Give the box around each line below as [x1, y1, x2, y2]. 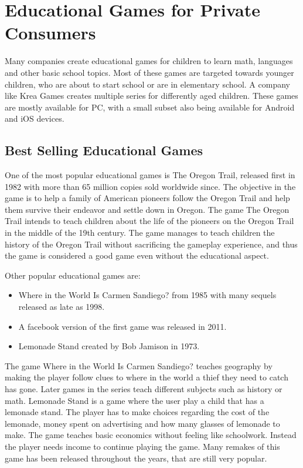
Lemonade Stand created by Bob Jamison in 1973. [18, 340, 200, 352]
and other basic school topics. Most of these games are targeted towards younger [5, 66, 294, 78]
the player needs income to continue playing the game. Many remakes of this [5, 440, 280, 452]
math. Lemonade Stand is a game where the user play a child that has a [5, 394, 264, 406]
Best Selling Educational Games [5, 141, 203, 159]
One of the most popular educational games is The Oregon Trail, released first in [5, 169, 295, 181]
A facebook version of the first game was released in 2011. [18, 320, 227, 332]
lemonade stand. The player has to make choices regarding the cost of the [5, 406, 270, 418]
